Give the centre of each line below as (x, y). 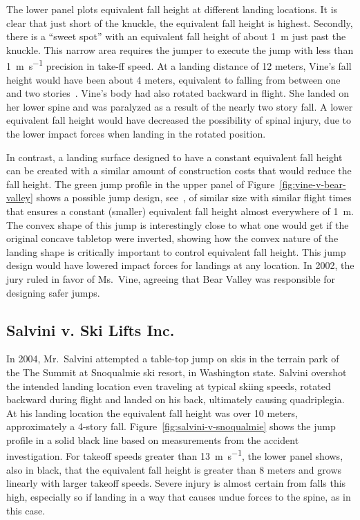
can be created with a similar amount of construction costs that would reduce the (179, 170)
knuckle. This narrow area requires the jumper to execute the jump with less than (180, 49)
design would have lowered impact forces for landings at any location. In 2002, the (180, 265)
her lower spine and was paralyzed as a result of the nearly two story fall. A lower (180, 106)
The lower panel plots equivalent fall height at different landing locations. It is (172, 9)
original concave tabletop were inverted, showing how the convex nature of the (172, 238)
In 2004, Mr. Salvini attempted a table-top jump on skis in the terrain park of (173, 359)
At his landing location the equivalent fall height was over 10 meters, (152, 412)
